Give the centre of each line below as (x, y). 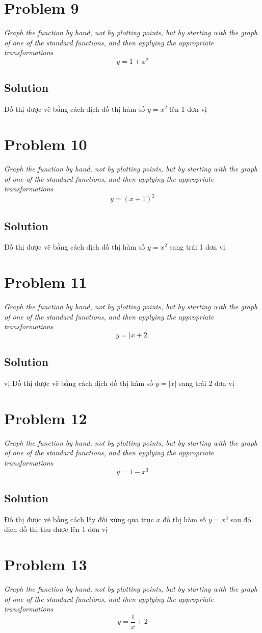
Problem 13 (46, 564)
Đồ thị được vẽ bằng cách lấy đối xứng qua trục (79, 519)
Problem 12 (46, 418)
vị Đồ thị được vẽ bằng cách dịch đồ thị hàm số (79, 383)
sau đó (241, 519)
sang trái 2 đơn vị (206, 383)
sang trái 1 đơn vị (197, 247)
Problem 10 (46, 144)
